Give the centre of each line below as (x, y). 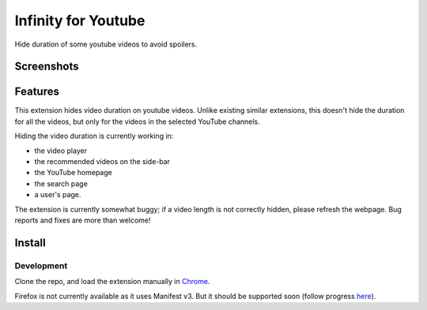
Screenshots (47, 67)
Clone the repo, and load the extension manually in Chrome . (112, 282)
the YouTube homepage (73, 173)
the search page (61, 183)
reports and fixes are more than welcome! (83, 220)
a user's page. (58, 195)
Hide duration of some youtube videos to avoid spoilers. (106, 44)
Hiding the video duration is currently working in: (94, 136)
